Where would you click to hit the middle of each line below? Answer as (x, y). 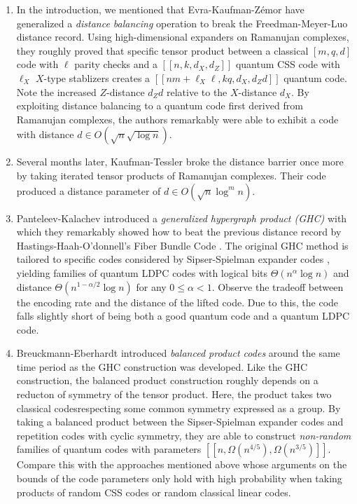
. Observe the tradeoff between (278, 286)
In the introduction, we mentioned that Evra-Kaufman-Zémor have (160, 9)
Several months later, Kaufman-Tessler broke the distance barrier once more (180, 162)
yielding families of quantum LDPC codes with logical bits (142, 272)
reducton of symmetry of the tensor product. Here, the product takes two (174, 394)
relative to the (197, 91)
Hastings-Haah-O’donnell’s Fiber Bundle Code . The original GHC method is (182, 245)
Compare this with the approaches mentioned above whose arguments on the (182, 464)
